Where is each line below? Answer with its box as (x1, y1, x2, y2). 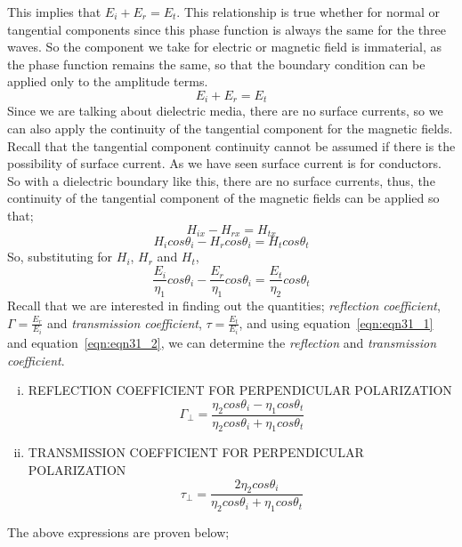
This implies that (7, 3, 101, 20)
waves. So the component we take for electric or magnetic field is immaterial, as (7, 37, 442, 56)
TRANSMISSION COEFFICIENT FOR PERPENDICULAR (28, 443, 364, 462)
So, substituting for (7, 247, 113, 266)
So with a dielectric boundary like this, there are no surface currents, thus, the (7, 171, 435, 189)
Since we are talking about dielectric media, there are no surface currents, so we (7, 101, 443, 120)
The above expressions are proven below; (7, 523, 230, 542)
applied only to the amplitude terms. (7, 72, 208, 91)
